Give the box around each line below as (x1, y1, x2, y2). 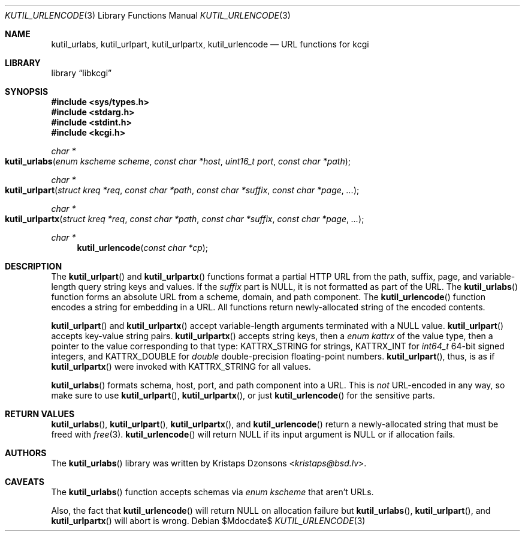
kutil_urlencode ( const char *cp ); (77, 242, 209, 253)
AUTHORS (5, 448, 47, 458)
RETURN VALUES (5, 409, 75, 419)
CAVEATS (5, 477, 44, 487)
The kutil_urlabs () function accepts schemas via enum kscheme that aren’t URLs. (51, 487, 374, 497)
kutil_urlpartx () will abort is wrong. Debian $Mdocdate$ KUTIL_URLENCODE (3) (51, 516, 366, 526)
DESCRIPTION (5, 261, 62, 271)
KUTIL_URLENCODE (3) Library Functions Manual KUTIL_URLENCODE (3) (5, 10, 291, 20)
